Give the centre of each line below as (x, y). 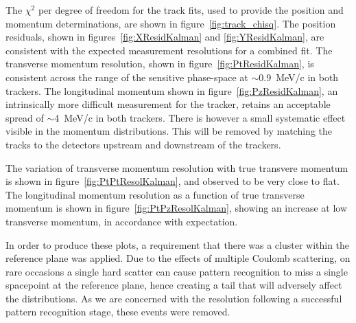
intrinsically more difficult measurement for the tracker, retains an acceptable (168, 104)
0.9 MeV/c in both (299, 77)
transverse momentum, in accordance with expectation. (122, 221)
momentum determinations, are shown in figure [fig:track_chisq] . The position (171, 23)
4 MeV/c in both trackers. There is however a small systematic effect (200, 117)
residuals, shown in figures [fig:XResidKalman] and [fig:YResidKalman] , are (165, 37)
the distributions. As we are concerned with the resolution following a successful (174, 298)
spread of (25, 117)
